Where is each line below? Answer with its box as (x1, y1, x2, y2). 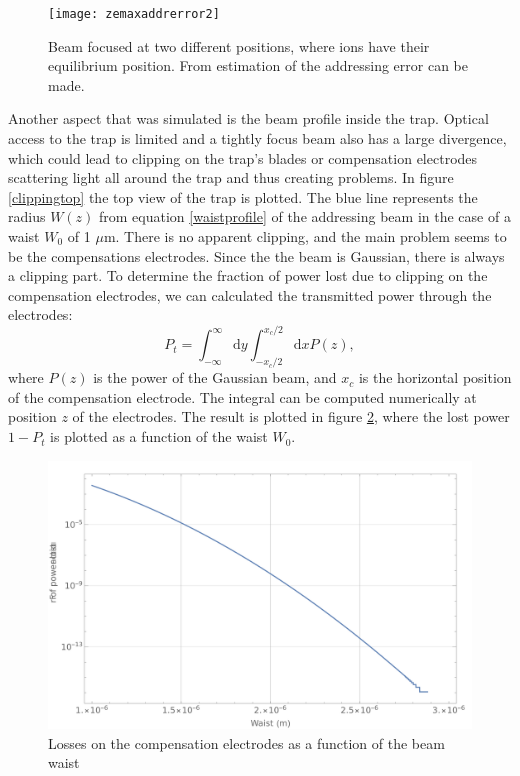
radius (8, 206, 46, 227)
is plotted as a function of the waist (50, 426, 268, 447)
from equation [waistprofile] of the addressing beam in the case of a (99, 206, 511, 227)
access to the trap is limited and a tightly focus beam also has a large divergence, (8, 128, 507, 149)
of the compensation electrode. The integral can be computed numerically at (8, 386, 477, 407)
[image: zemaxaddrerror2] (48, 7, 220, 21)
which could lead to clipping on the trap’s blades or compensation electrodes (8, 147, 478, 168)
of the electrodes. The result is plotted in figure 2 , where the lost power (72, 406, 510, 427)
